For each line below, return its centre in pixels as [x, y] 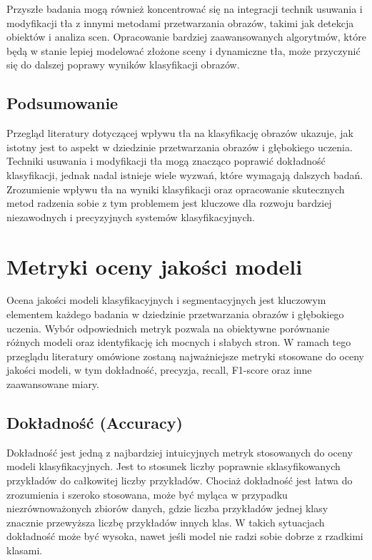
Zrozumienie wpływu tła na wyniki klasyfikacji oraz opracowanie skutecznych [176, 189]
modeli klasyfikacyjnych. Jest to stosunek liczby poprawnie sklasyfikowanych [174, 466]
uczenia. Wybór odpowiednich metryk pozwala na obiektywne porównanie [168, 328]
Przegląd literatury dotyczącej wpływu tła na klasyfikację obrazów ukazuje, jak [180, 133]
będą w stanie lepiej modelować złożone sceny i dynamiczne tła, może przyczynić [184, 50]
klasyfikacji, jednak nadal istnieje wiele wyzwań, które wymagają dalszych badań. [185, 174]
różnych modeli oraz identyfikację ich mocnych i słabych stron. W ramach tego [179, 342]
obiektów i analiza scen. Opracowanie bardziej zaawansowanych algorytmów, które [186, 37]
